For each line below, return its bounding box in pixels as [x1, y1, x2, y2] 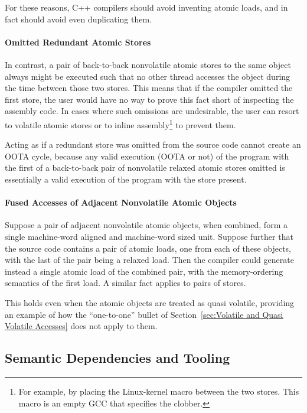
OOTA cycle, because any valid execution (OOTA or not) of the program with [5, 149, 289, 162]
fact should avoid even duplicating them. [5, 12, 152, 25]
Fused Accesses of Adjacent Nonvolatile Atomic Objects [5, 196, 237, 209]
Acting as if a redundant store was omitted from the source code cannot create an [5, 138, 301, 151]
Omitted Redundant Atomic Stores [5, 35, 151, 48]
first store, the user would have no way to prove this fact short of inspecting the [5, 93, 294, 105]
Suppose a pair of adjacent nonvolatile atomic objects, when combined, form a [5, 219, 288, 231]
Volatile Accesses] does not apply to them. [5, 320, 158, 332]
